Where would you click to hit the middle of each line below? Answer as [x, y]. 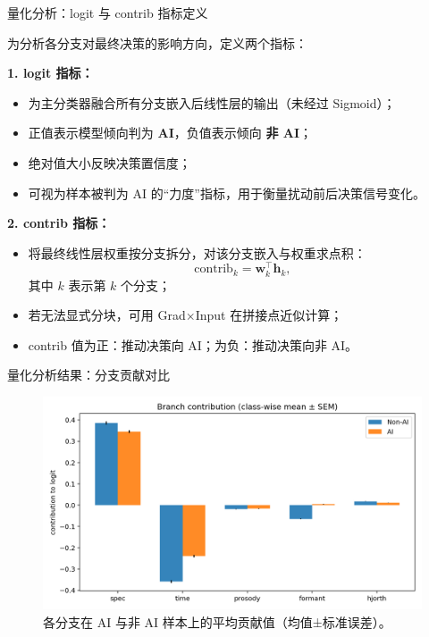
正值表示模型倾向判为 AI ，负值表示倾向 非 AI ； [170, 133]
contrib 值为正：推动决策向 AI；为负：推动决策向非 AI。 [193, 344]
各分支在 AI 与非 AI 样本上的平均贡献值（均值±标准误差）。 [217, 622]
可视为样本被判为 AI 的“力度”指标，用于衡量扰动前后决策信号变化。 [227, 193]
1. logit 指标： [50, 73]
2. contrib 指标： [59, 223]
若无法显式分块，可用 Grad [107, 315]
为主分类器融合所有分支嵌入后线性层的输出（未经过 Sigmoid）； [212, 102]
